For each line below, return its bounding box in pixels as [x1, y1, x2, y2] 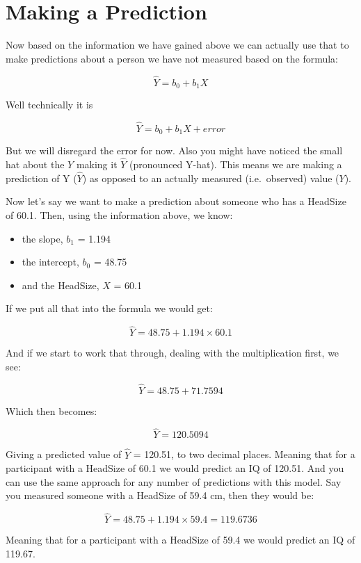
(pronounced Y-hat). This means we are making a [129, 157, 342, 172]
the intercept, [22, 254, 79, 269]
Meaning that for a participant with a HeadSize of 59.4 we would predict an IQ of [6, 532, 355, 547]
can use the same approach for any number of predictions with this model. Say [6, 474, 342, 489]
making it [76, 157, 118, 172]
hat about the [6, 157, 65, 172]
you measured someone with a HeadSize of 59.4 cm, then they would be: [6, 488, 314, 503]
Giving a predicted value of [6, 447, 122, 462]
